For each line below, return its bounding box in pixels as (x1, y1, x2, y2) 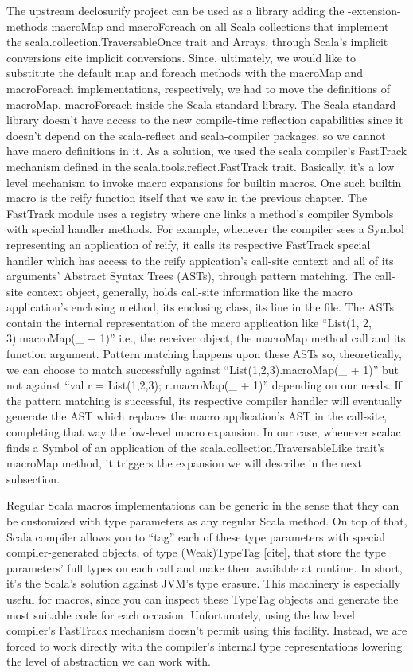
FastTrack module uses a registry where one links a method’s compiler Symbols (6, 205, 394, 221)
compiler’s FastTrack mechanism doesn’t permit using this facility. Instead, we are (6, 622, 407, 639)
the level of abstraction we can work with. (6, 653, 211, 670)
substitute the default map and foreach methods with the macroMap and (6, 64, 363, 81)
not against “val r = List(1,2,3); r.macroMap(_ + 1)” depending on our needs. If (6, 377, 402, 393)
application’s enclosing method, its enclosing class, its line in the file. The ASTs (6, 299, 395, 315)
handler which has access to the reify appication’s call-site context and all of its (6, 252, 394, 268)
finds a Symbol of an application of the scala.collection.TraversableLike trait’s (6, 439, 385, 455)
